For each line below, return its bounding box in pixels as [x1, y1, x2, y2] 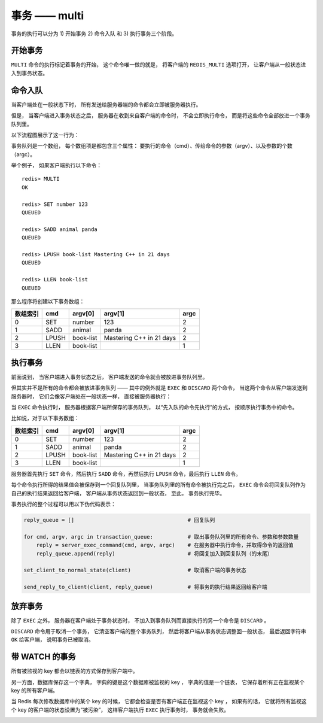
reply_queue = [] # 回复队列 [23, 517, 215, 523]
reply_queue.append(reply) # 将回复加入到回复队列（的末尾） [36, 550, 273, 557]
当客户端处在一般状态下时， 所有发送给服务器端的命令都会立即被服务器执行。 [11, 101, 202, 108]
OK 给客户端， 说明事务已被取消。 [11, 636, 94, 643]
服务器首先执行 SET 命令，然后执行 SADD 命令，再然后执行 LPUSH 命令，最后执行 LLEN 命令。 [11, 470, 242, 477]
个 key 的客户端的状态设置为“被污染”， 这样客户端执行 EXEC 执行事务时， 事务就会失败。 [11, 706, 230, 713]
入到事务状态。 [11, 69, 48, 77]
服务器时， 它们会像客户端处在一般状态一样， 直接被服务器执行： [11, 393, 172, 400]
